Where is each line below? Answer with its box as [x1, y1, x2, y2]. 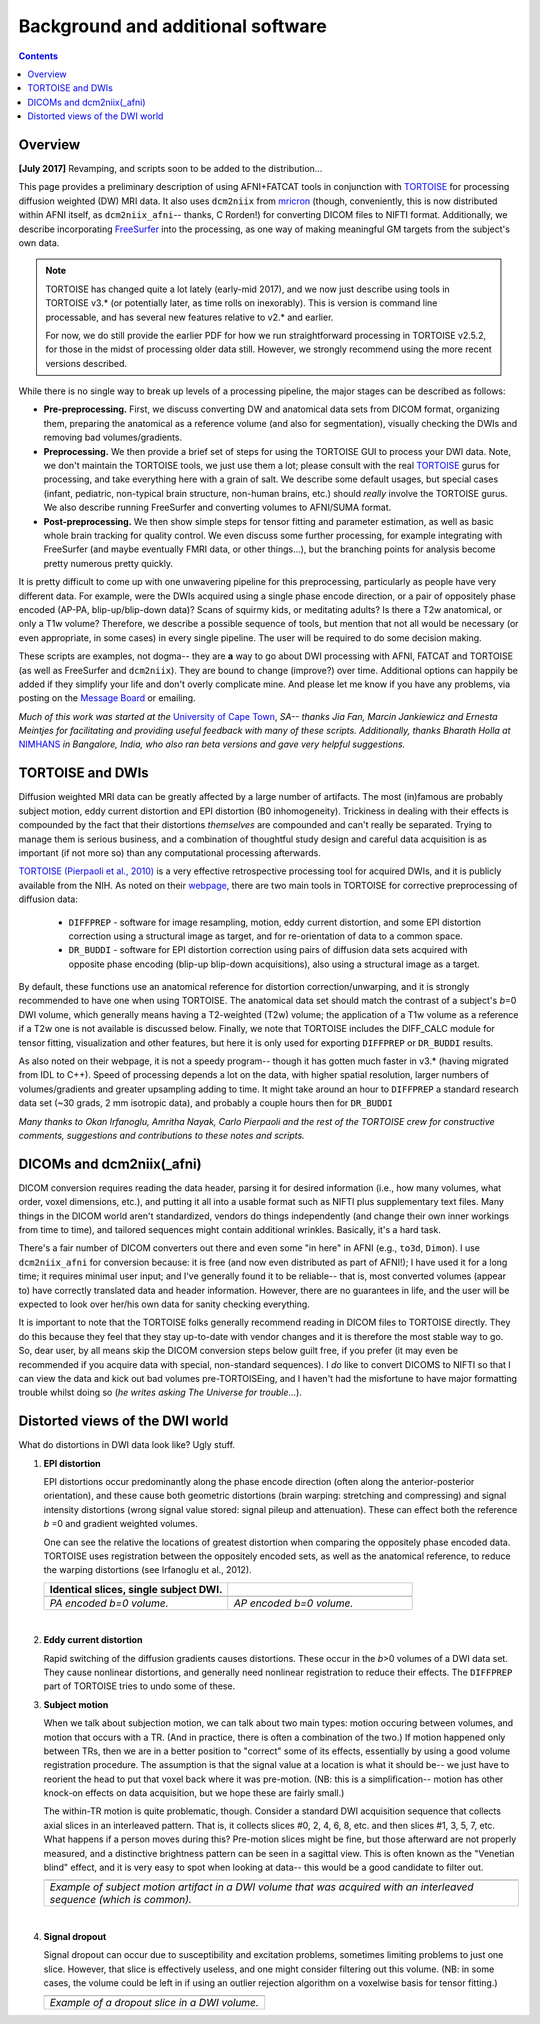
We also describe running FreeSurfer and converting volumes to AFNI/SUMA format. [43, 501, 392, 514]
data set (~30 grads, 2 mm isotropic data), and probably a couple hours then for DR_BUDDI [18, 1097, 394, 1109]
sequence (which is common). [49, 1893, 192, 1907]
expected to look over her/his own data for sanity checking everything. [18, 1298, 310, 1310]
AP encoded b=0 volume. [233, 1596, 354, 1610]
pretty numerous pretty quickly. [43, 557, 174, 569]
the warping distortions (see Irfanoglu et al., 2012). [43, 1564, 252, 1576]
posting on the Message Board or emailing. [18, 692, 196, 704]
